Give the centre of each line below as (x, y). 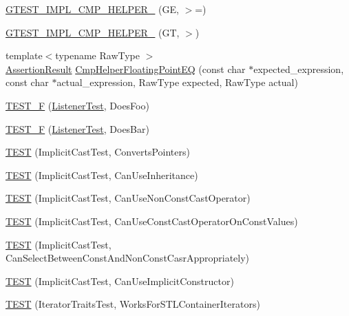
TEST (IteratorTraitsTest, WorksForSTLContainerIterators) (133, 304)
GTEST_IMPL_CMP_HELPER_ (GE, (92, 9)
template (24, 55)
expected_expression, (299, 69)
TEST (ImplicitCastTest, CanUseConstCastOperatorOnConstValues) (152, 221)
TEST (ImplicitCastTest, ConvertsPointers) (98, 152)
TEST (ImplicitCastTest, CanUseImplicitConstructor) (120, 281)
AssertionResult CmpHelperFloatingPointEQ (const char (126, 69)
